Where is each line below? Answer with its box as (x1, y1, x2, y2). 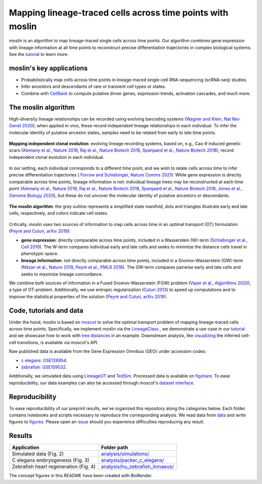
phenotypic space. (21, 251, 59, 257)
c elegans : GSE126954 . (21, 357, 68, 363)
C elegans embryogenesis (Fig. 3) (12, 457, 90, 464)
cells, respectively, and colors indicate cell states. (9, 210, 109, 216)
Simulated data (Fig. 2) (12, 450, 64, 457)
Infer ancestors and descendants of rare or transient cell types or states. (21, 84, 166, 89)
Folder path (101, 444, 128, 451)
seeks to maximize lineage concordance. (21, 271, 103, 277)
